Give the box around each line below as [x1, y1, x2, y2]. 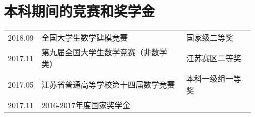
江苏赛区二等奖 [186, 52, 241, 64]
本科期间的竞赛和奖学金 [4, 1, 155, 21]
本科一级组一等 [186, 73, 241, 85]
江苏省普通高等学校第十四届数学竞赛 [41, 79, 175, 91]
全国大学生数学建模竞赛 [41, 32, 128, 44]
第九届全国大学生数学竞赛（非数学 [41, 47, 167, 58]
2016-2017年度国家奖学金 [41, 99, 130, 111]
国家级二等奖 [186, 32, 233, 44]
